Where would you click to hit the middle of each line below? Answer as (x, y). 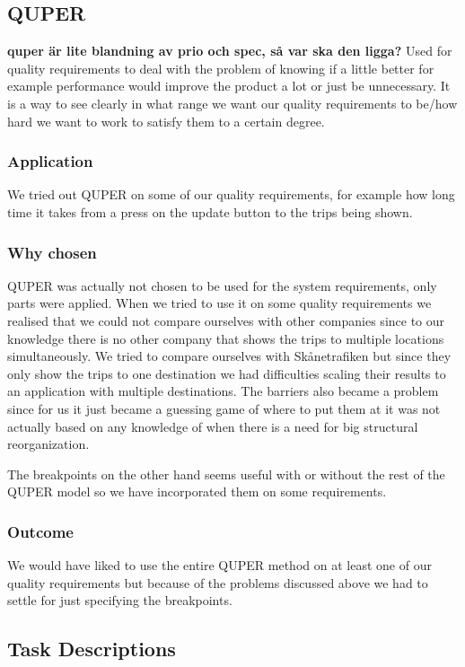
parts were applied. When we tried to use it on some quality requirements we (219, 303)
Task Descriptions (92, 649)
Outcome (40, 531)
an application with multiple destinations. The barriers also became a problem (223, 391)
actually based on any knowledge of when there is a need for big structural (213, 426)
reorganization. (48, 444)
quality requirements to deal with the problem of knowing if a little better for (221, 68)
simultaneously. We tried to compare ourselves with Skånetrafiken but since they (229, 356)
